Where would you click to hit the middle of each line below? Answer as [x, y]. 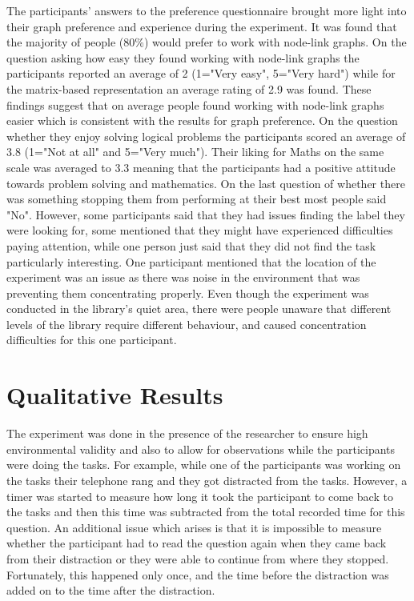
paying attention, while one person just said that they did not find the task [191, 245]
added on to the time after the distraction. [111, 590]
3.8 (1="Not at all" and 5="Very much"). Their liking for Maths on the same [195, 152]
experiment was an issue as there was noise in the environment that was [183, 277]
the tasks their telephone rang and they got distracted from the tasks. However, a [207, 480]
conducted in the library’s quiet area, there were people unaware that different [199, 309]
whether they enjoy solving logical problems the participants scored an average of [206, 136]
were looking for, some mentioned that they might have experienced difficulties [200, 230]
